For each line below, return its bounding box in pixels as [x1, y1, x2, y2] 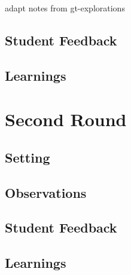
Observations [5, 183, 87, 201]
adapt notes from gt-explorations [5, 2, 125, 14]
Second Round [5, 107, 127, 132]
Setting [5, 148, 50, 166]
